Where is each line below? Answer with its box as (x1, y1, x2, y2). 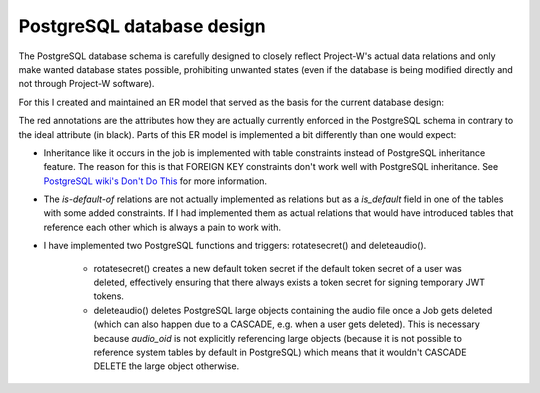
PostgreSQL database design (18, 15, 266, 37)
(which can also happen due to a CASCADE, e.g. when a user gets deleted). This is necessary (93, 318, 480, 330)
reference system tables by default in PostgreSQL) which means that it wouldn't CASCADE (93, 346, 467, 358)
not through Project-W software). (18, 78, 155, 90)
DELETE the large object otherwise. (93, 360, 240, 372)
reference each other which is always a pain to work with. (43, 221, 282, 233)
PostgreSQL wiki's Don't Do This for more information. (43, 175, 268, 187)
